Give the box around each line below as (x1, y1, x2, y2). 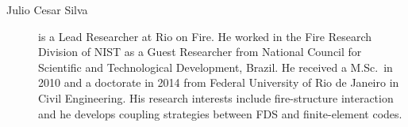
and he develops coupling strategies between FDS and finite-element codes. (38, 105, 402, 121)
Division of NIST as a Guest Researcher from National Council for (38, 43, 362, 60)
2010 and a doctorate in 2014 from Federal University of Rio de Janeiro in (38, 74, 399, 91)
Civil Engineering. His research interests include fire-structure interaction (38, 89, 394, 106)
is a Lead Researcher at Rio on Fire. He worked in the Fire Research (38, 28, 371, 44)
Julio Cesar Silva (6, 2, 88, 17)
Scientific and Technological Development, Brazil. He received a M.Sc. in (38, 58, 393, 75)
